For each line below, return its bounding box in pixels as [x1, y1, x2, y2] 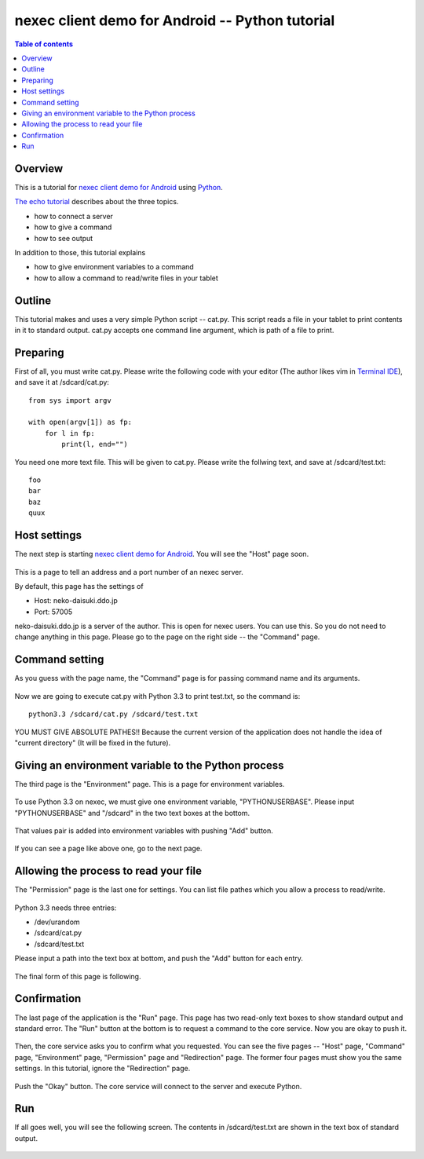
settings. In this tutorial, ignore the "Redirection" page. [14, 1064, 191, 1073]
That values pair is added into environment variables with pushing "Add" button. [14, 826, 274, 835]
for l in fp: [44, 429, 95, 437]
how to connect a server [34, 211, 114, 221]
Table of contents [14, 39, 74, 49]
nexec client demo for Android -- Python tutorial [14, 12, 335, 29]
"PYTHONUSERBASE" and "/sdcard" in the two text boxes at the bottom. [14, 808, 250, 817]
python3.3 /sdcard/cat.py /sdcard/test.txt [28, 710, 199, 718]
